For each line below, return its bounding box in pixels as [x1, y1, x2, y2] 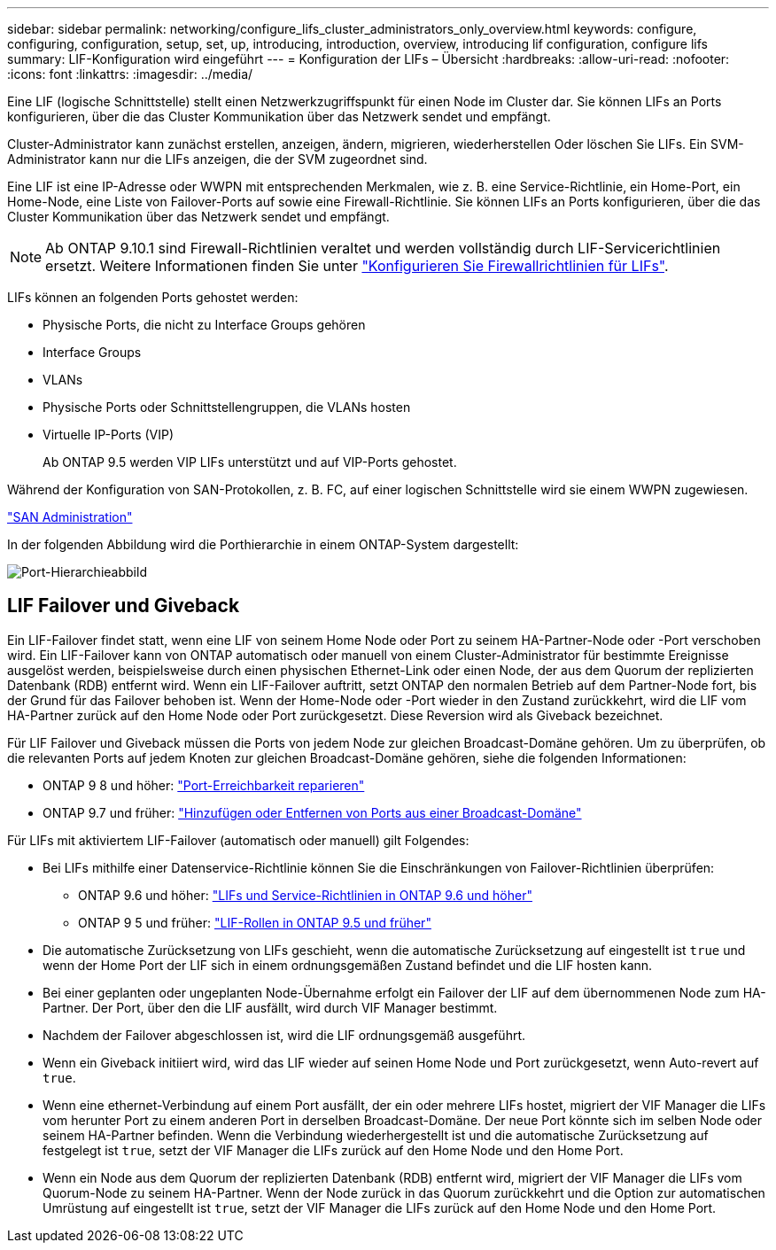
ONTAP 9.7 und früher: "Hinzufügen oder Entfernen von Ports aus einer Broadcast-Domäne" [43, 804, 582, 820]
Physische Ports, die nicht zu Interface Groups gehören [43, 317, 366, 332]
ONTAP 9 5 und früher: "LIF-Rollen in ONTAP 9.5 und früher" [78, 914, 431, 930]
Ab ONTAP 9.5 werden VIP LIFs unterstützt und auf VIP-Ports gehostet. [43, 454, 457, 470]
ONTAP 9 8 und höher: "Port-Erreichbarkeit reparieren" [43, 777, 365, 793]
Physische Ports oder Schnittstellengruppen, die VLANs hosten [43, 400, 411, 415]
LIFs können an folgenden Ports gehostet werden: [7, 290, 299, 305]
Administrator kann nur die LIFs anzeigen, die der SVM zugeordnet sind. [7, 151, 428, 167]
